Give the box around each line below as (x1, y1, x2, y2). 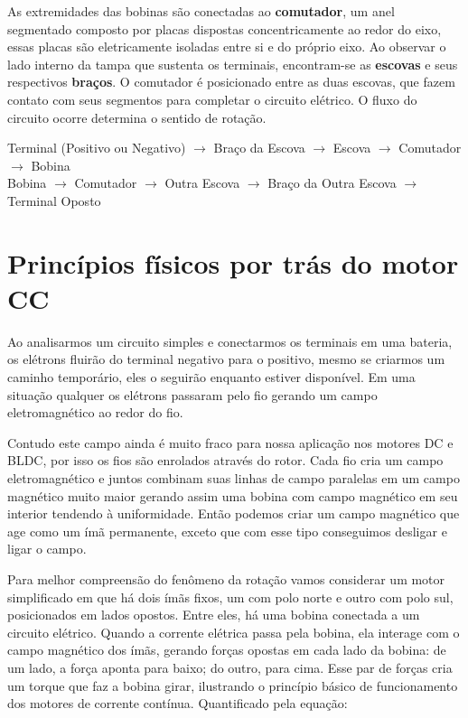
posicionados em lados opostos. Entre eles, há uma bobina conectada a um (7, 605, 420, 624)
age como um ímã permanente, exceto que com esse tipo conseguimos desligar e (7, 521, 447, 540)
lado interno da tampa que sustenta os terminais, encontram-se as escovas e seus (7, 54, 458, 73)
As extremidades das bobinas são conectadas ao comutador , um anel (7, 2, 395, 20)
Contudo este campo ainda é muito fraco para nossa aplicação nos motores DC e (7, 433, 454, 452)
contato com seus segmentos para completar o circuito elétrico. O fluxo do (7, 89, 417, 108)
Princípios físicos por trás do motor (7, 244, 459, 281)
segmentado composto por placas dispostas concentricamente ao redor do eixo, (7, 19, 442, 38)
